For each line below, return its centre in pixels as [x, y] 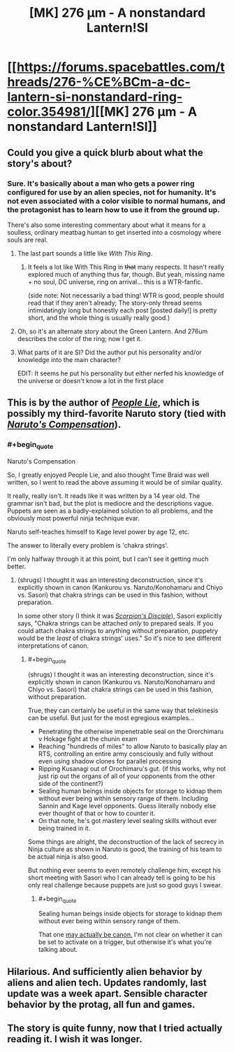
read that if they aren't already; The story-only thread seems [115, 303]
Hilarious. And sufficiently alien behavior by [105, 971]
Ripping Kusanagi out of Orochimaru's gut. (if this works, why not [132, 768]
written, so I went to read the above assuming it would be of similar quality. [115, 482]
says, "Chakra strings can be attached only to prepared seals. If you [115, 623]
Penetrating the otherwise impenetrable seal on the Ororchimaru [131, 731]
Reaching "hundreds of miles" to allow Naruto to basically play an [132, 746]
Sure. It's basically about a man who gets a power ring [101, 184]
